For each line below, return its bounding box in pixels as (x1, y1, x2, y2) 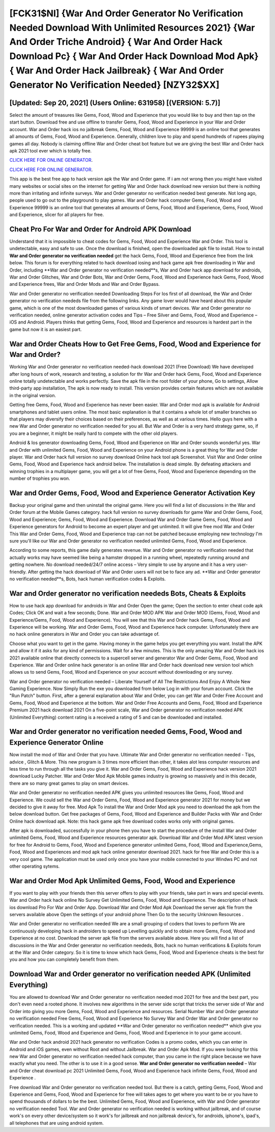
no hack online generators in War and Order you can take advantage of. (9, 631, 160, 637)
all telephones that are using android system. (9, 1120, 104, 1126)
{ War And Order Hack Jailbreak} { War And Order (9, 64, 224, 76)
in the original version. (9, 392, 56, 398)
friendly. (9, 569, 27, 575)
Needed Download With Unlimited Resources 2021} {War (9, 22, 255, 33)
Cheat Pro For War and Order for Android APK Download (9, 225, 191, 233)
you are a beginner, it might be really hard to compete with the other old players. (9, 430, 178, 436)
